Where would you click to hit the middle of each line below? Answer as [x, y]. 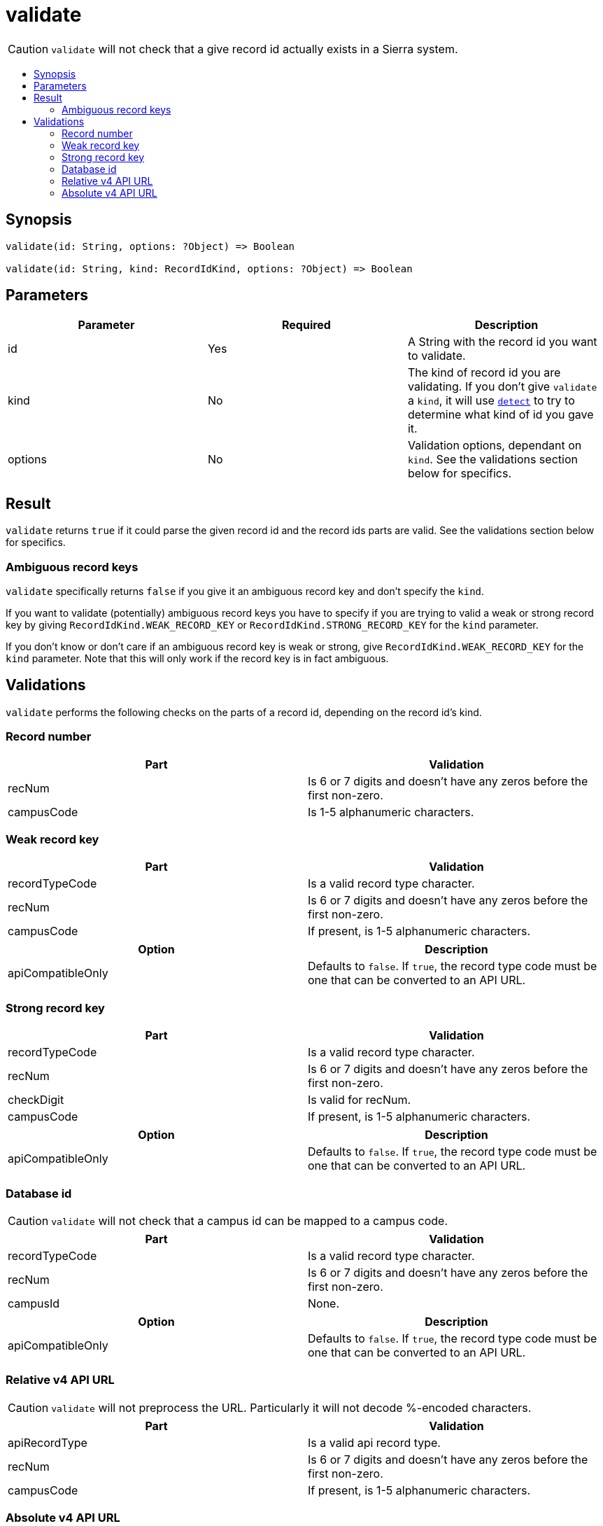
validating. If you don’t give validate [502, 387]
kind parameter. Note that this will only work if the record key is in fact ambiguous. [197, 659]
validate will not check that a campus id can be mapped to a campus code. [250, 1220]
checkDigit [36, 1100]
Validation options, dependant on [495, 446]
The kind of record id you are [484, 373]
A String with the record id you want [502, 342]
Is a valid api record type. [374, 1442]
